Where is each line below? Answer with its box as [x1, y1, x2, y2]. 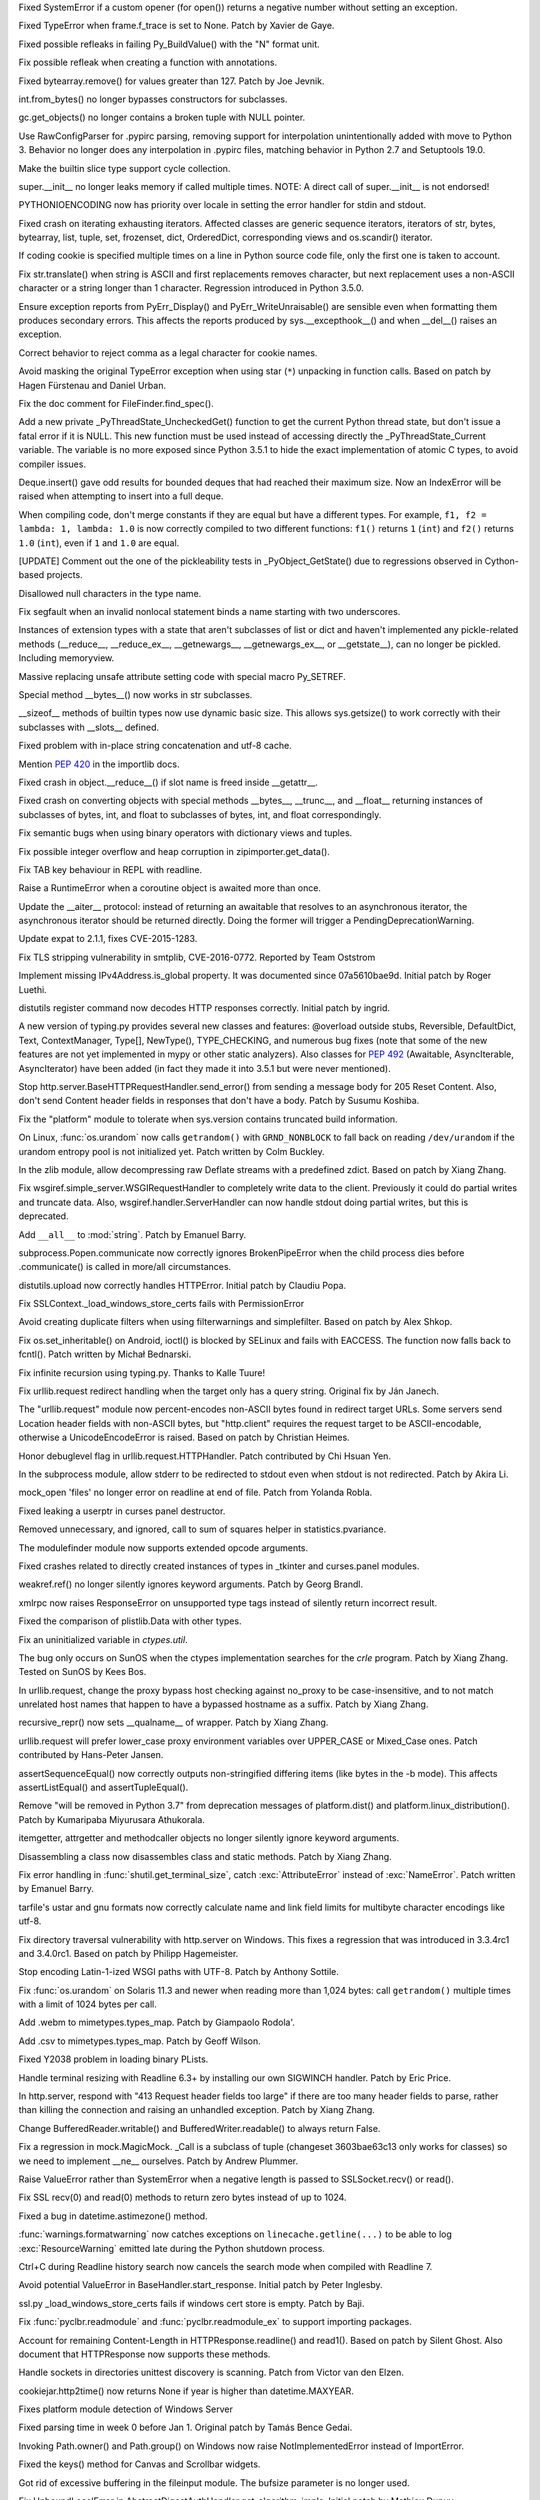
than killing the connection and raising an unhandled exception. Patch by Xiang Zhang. [18, 2104, 375, 2116]
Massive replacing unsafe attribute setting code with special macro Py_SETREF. [18, 670, 347, 682]
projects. [46, 569, 84, 581]
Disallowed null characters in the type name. [18, 587, 202, 599]
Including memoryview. [18, 652, 115, 664]
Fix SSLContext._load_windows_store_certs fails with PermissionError [18, 1298, 305, 1310]
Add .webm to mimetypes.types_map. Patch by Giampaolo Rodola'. [18, 2016, 295, 2029]
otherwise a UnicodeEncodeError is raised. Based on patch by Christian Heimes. [18, 1431, 350, 1444]
